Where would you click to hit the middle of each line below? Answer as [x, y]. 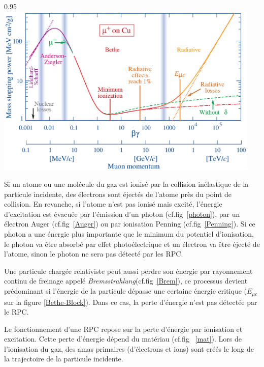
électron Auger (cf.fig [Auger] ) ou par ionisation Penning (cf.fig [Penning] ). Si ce [130, 224]
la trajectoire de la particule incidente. [64, 359]
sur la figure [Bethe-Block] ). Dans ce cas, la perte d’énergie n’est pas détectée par [131, 302]
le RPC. [16, 312]
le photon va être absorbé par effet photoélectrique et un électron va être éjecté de [132, 244]
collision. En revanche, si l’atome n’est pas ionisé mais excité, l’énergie [113, 204]
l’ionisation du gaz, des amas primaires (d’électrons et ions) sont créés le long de [129, 348]
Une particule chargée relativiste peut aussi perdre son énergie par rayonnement [128, 271]
